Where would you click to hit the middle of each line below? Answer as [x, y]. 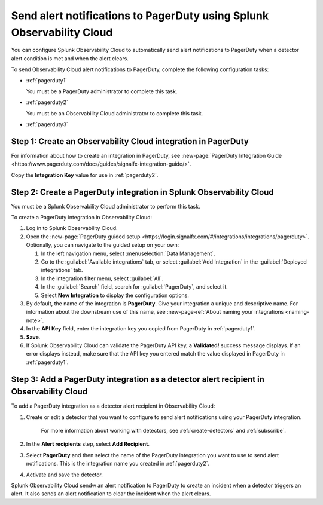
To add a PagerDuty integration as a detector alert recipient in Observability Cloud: [113, 406]
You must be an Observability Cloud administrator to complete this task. [115, 113]
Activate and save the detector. [64, 475]
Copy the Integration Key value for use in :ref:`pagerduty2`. [85, 175]
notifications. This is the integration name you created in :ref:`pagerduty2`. [118, 464]
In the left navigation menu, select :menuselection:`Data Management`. [128, 253]
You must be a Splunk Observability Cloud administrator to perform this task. [106, 206]
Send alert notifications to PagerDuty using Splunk [140, 16]
